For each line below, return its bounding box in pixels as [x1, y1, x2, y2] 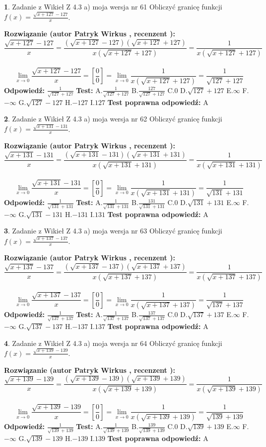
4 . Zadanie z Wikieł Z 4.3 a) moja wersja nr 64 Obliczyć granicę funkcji [4, 337, 222, 348]
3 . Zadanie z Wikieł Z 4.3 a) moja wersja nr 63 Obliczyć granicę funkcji [4, 225, 222, 236]
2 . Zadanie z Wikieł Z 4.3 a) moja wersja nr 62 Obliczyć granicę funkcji [4, 113, 222, 124]
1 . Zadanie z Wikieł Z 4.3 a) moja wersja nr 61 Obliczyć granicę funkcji [4, 1, 222, 11]
